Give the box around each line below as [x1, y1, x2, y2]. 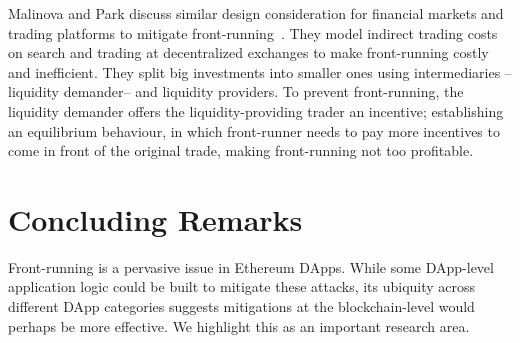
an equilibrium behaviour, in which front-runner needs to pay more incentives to [8, 120, 500, 141]
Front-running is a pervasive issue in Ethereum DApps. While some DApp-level [8, 256, 494, 277]
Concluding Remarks [8, 198, 303, 239]
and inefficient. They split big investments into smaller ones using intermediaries [8, 61, 501, 82]
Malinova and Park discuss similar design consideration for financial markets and [8, 3, 504, 23]
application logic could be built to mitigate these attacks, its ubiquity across [8, 276, 476, 297]
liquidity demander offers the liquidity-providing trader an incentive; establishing [8, 100, 504, 121]
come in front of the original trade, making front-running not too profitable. [8, 140, 474, 161]
